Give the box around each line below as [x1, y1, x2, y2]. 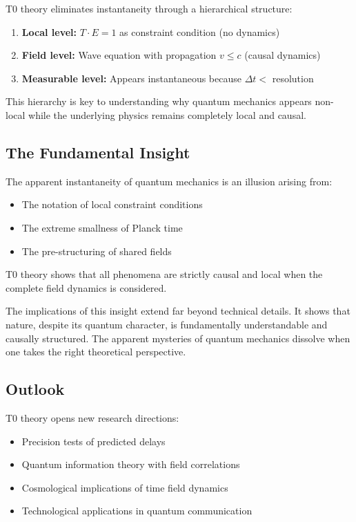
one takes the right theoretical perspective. [6, 344, 186, 359]
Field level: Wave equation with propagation [21, 48, 217, 62]
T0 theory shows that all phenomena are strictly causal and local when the [6, 267, 323, 281]
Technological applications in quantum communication [21, 503, 253, 518]
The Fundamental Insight [6, 141, 190, 162]
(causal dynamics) [244, 48, 321, 62]
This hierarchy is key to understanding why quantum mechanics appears [6, 94, 312, 109]
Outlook [6, 378, 65, 400]
